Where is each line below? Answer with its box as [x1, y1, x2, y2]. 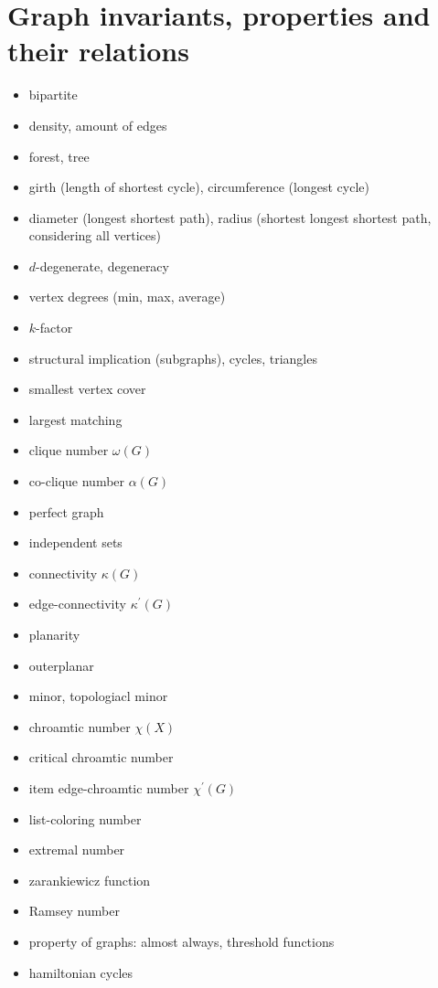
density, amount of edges [28, 115, 167, 134]
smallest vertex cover [28, 379, 146, 398]
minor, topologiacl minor [28, 686, 168, 706]
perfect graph [28, 502, 104, 521]
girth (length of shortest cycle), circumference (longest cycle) [28, 177, 369, 197]
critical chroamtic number [28, 748, 174, 767]
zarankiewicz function [28, 870, 151, 889]
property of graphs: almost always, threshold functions [28, 931, 335, 951]
